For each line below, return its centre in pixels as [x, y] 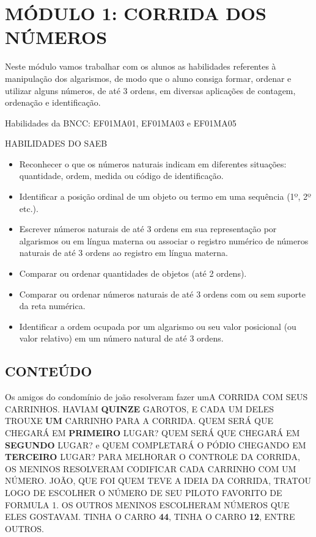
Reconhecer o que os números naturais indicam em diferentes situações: [153, 163]
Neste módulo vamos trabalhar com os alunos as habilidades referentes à [141, 66]
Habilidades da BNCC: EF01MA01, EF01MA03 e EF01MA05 [121, 122]
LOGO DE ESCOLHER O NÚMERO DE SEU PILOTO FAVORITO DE [144, 492]
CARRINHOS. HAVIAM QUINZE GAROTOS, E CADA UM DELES [139, 408]
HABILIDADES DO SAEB [56, 143]
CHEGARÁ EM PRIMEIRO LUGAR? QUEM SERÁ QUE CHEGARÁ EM [152, 432]
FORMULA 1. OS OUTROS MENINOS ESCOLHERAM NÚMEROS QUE [147, 504]
